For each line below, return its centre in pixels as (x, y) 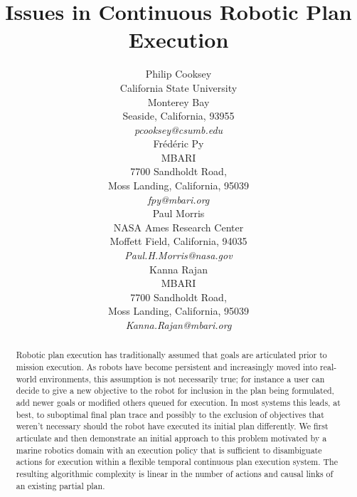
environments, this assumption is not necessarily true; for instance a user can (182, 378)
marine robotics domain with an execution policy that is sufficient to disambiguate (169, 450)
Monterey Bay (178, 101)
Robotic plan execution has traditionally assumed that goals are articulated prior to (171, 355)
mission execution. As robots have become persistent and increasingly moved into (167, 367)
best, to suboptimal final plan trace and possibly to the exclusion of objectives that (170, 414)
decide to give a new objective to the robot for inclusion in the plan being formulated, (175, 391)
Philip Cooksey (178, 74)
